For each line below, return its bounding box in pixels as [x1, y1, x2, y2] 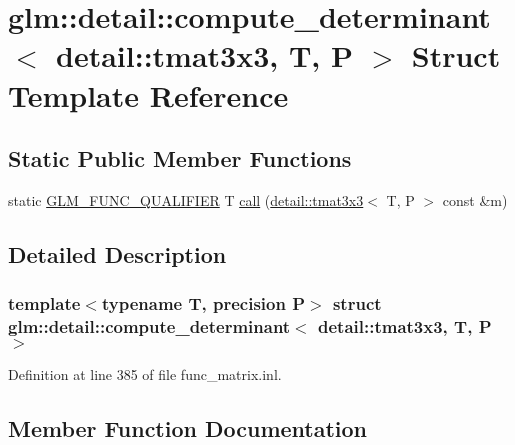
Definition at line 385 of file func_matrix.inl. [8, 364, 282, 385]
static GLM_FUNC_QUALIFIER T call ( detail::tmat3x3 [8, 189, 364, 210]
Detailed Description [8, 238, 227, 269]
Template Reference [8, 74, 289, 115]
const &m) [442, 189, 508, 210]
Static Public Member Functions [8, 143, 352, 174]
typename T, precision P [101, 291, 306, 316]
